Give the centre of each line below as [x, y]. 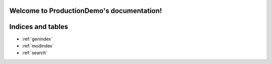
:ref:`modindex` [38, 45]
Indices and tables [39, 27]
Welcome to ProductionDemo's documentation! [86, 11]
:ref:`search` [35, 53]
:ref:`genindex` [37, 39]
